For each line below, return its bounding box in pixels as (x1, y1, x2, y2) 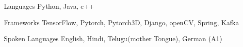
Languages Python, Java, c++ (4, 1, 95, 11)
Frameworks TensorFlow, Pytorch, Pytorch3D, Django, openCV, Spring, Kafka (4, 17, 239, 27)
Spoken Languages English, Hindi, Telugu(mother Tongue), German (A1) (4, 33, 222, 44)
